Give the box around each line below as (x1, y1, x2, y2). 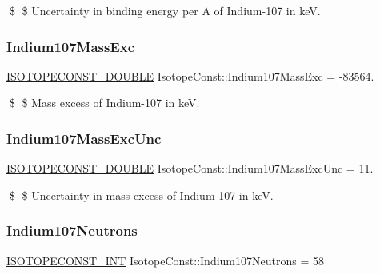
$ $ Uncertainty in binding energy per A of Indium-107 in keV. (9, 2, 321, 18)
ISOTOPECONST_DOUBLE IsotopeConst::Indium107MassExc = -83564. (6, 67, 374, 84)
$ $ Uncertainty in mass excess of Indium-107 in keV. (9, 186, 274, 203)
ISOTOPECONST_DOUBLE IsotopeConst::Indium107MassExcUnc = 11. (6, 160, 374, 177)
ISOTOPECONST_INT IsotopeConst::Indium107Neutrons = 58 (6, 252, 324, 268)
